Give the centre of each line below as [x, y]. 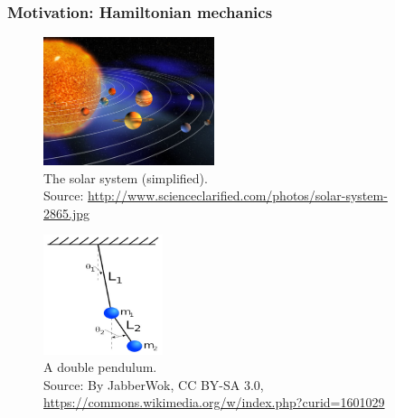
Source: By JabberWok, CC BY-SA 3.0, [154, 384]
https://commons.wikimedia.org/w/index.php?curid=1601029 [214, 402]
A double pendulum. [100, 367]
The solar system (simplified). [126, 177]
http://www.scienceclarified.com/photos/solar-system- [238, 195]
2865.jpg [66, 213]
